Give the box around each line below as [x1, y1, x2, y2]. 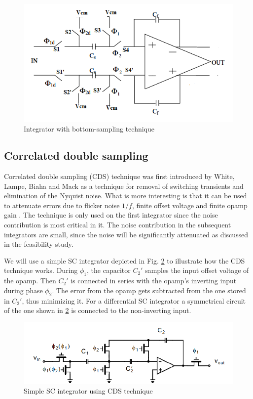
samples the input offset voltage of [145, 265, 249, 275]
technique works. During [4, 265, 78, 275]
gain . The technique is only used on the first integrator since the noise [4, 210, 218, 220]
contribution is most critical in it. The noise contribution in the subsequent [4, 220, 231, 230]
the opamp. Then [4, 275, 56, 286]
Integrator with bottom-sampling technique [24, 124, 155, 134]
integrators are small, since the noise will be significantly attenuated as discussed [4, 229, 249, 239]
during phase [4, 285, 43, 295]
